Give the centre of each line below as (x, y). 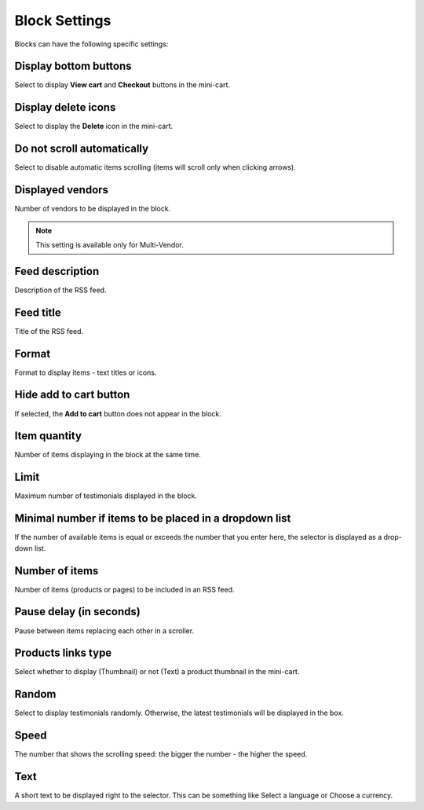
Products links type (63, 653)
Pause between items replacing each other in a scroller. (104, 630)
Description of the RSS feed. (60, 290)
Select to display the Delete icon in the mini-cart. (93, 126)
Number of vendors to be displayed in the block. (93, 209)
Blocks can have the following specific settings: (91, 44)
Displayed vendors (62, 190)
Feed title (38, 312)
